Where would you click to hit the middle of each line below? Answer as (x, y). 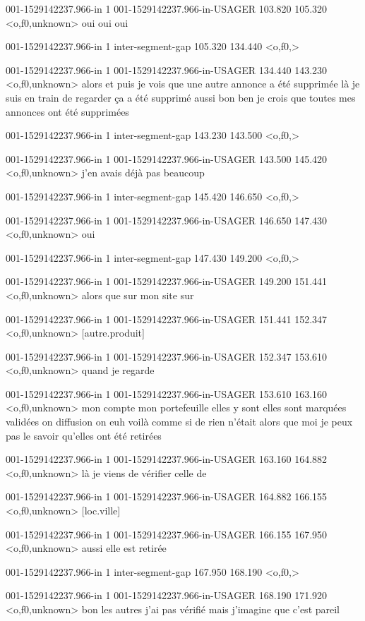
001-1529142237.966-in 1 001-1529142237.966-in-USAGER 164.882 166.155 (167, 496)
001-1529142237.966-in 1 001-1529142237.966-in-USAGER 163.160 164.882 (167, 459)
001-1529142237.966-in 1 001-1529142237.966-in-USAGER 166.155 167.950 (167, 534)
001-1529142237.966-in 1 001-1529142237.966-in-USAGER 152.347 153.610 (167, 356)
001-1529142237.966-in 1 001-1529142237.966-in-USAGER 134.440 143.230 (167, 70)
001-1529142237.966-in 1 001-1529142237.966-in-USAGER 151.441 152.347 (167, 319)
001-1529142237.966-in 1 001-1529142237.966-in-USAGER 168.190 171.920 (167, 595)
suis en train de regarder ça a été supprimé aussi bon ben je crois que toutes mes (181, 97)
